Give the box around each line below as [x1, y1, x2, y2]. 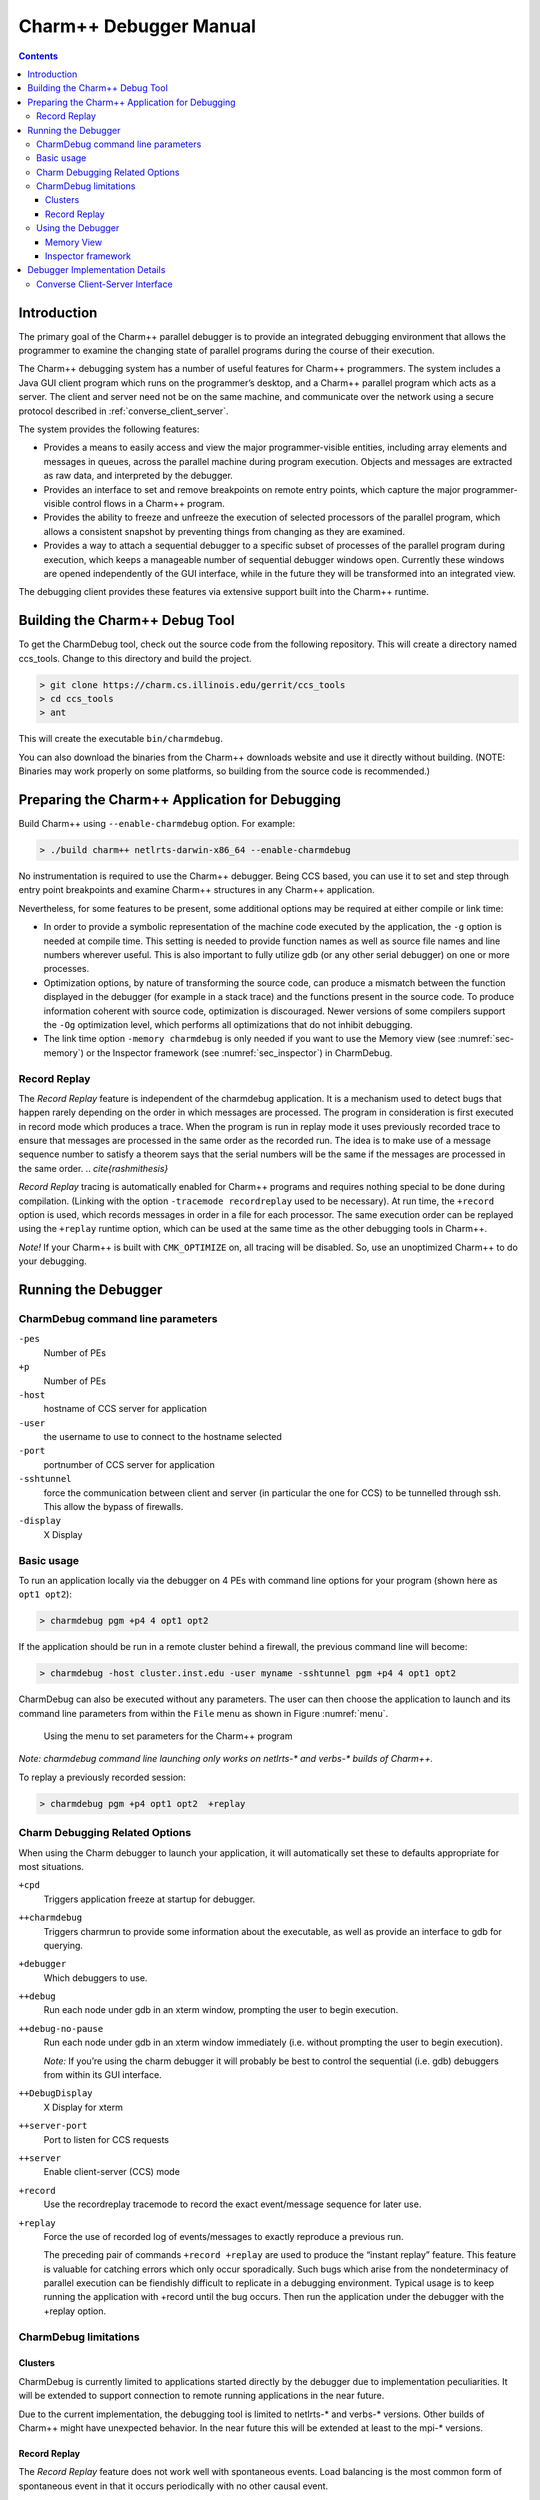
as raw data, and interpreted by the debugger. [43, 470, 234, 482]
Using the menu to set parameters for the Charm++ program [43, 1730, 293, 1742]
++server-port [18, 2120, 88, 2132]
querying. [43, 1939, 84, 1951]
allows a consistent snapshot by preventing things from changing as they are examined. [43, 525, 405, 537]
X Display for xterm [43, 2101, 124, 2113]
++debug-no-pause [18, 2023, 104, 2034]
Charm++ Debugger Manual [18, 15, 257, 37]
